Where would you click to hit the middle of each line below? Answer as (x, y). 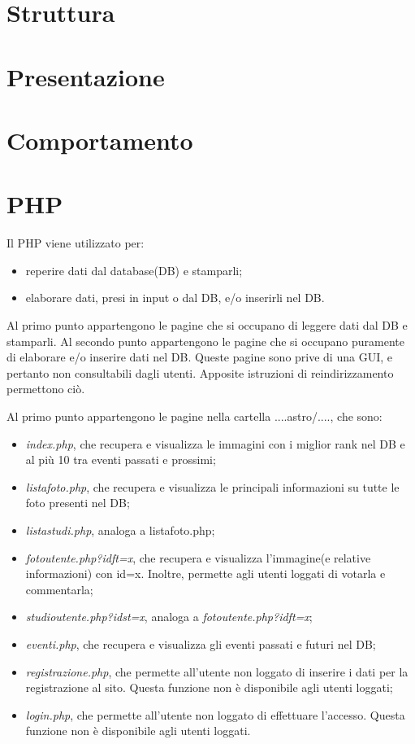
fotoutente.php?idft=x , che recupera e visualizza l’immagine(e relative (198, 557)
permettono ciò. (46, 389)
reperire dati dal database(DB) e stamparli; (134, 270)
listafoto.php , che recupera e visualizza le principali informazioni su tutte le (212, 486)
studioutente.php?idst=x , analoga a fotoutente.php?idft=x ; (169, 617)
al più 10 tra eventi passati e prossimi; (121, 460)
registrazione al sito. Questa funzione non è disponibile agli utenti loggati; (209, 687)
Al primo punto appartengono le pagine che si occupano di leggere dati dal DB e (207, 325)
